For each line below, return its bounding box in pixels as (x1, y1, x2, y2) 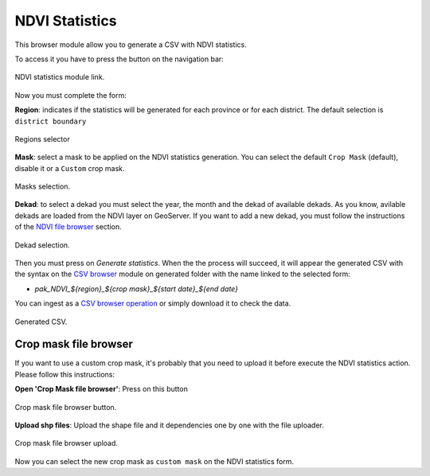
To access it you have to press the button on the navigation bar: (14, 54, 225, 64)
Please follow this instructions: (14, 369, 115, 379)
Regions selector (14, 134, 71, 143)
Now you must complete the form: (14, 90, 127, 99)
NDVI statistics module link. (14, 72, 105, 82)
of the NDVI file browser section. (14, 222, 123, 232)
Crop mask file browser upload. (14, 439, 119, 448)
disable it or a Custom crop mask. (14, 163, 125, 173)
